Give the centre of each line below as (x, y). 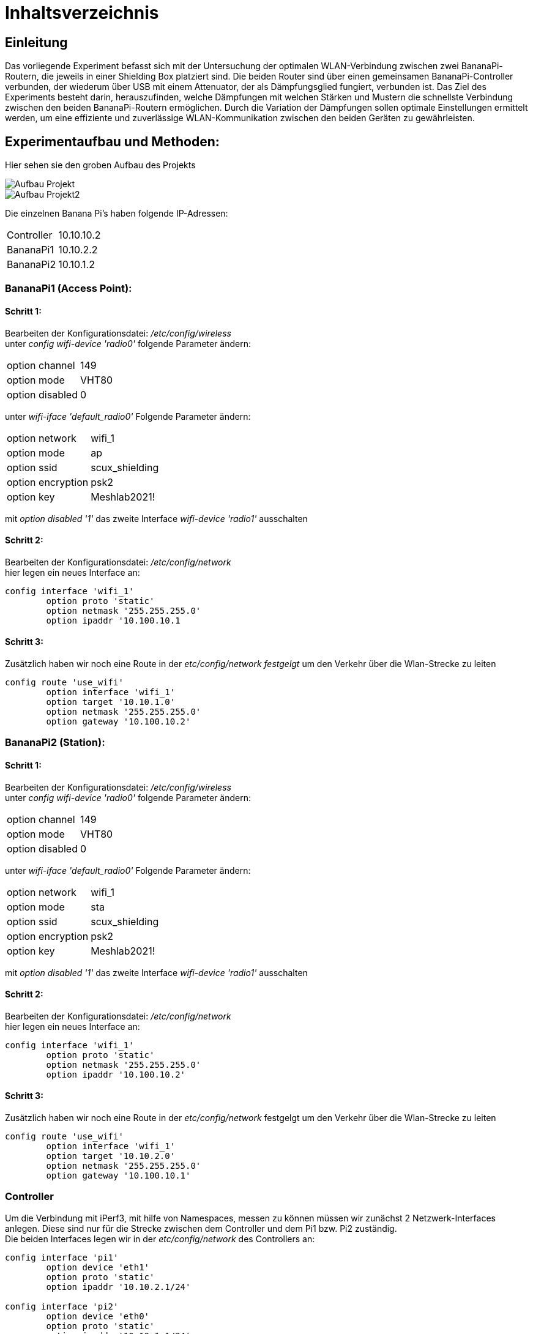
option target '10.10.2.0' (111, 1156)
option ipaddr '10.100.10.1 (113, 620)
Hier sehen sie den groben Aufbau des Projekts (100, 165)
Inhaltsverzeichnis (82, 13)
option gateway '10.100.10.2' (118, 722)
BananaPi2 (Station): (55, 743)
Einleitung (36, 42)
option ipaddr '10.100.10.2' (116, 1074)
